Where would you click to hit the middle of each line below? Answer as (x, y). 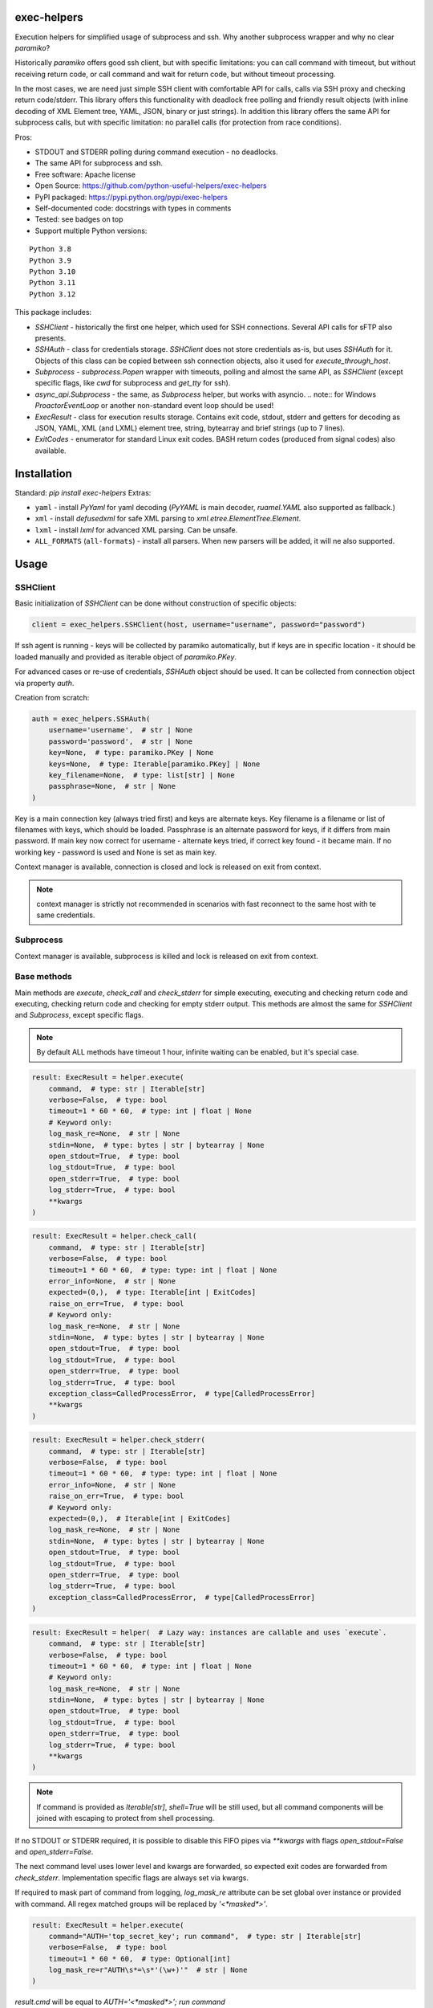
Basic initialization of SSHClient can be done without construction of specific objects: (156, 603)
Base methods (43, 977)
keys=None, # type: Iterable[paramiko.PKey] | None (154, 764)
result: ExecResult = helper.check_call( (114, 1236)
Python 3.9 (51, 260)
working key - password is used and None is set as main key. (116, 852)
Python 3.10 (53, 271)
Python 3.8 (51, 249)
